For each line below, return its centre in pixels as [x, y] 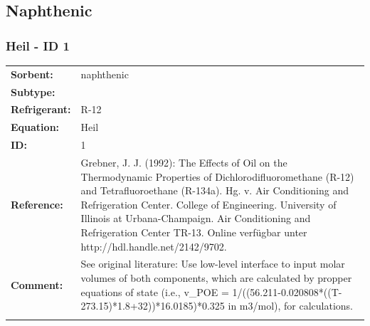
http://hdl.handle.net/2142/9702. [154, 246]
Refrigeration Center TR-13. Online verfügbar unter [194, 232]
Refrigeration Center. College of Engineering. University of [208, 204]
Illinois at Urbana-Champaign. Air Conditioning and [196, 218]
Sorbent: [32, 74]
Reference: [37, 204]
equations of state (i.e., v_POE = [155, 291]
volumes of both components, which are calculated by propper [216, 277]
